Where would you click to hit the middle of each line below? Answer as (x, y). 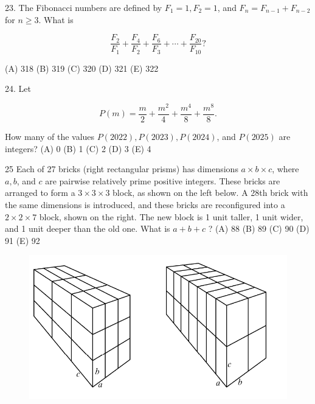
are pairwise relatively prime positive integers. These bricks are (163, 180)
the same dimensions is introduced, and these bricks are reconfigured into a (145, 204)
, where (286, 169)
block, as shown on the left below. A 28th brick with (210, 193)
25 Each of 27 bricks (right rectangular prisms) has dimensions (122, 169)
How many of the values (50, 137)
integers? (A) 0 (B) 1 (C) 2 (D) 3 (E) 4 (78, 148)
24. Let (18, 89)
